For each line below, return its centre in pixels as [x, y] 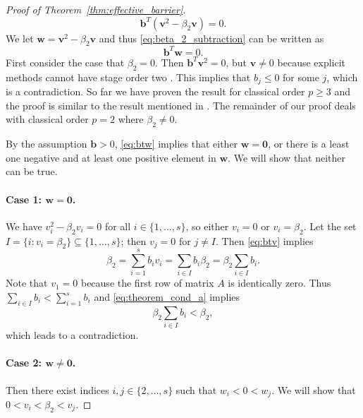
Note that [27, 283]
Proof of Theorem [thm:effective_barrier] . [96, 9]
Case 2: [24, 363]
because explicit [312, 62]
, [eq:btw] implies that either [176, 144]
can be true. [32, 171]
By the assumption [47, 144]
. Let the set [330, 226]
